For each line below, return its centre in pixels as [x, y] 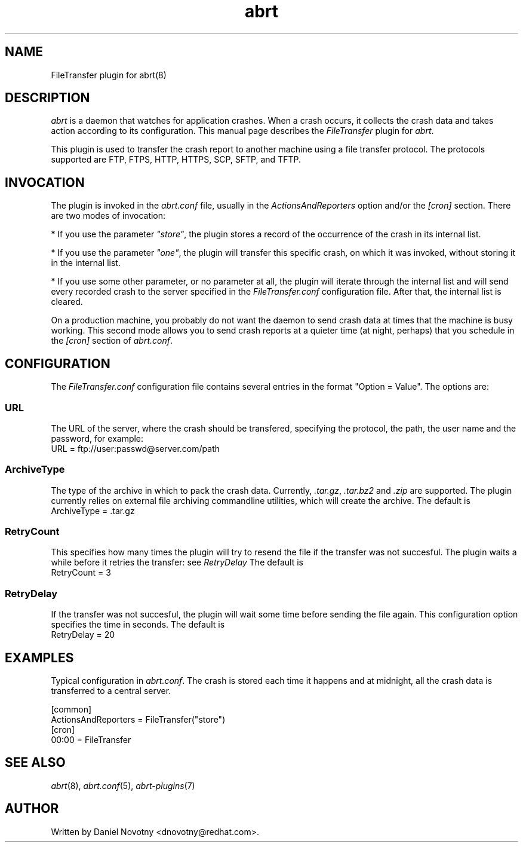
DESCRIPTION [47, 98]
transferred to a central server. [111, 690]
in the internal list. [86, 263]
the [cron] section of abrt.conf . [112, 341]
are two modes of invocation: [108, 216]
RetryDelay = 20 [83, 635]
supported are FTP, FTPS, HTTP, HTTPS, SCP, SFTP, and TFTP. [176, 160]
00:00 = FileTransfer [91, 739]
